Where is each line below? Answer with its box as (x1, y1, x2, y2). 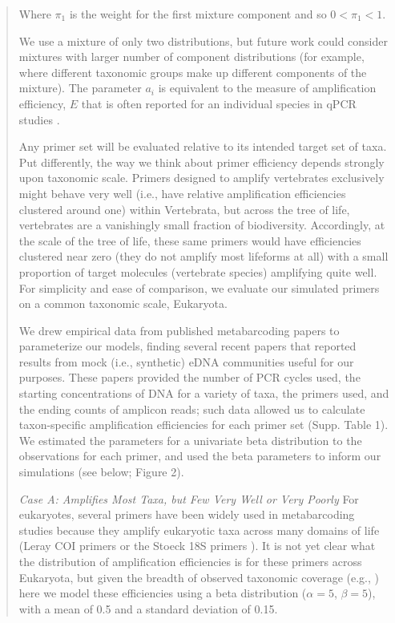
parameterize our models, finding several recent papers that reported (18, 338, 357, 354)
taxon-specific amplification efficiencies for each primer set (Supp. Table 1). (18, 416, 389, 433)
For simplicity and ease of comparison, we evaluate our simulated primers (18, 279, 380, 296)
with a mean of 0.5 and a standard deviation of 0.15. (18, 600, 278, 617)
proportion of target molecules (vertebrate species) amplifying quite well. (18, 263, 377, 280)
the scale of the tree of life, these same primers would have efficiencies (18, 232, 361, 249)
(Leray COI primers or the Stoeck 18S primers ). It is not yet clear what (18, 537, 376, 554)
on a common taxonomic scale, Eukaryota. (18, 295, 228, 312)
